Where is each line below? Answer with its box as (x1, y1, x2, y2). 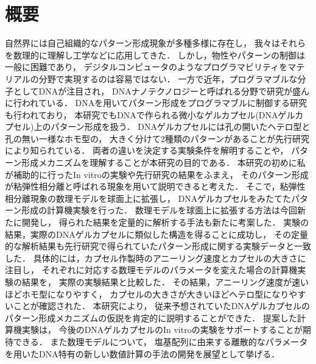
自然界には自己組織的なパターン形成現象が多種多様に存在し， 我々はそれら (5, 37, 306, 49)
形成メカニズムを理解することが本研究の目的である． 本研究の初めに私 (21, 156, 306, 169)
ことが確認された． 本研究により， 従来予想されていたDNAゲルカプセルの (13, 299, 310, 312)
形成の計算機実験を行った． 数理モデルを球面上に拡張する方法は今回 (21, 204, 297, 216)
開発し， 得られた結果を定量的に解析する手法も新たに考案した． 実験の (21, 216, 309, 229)
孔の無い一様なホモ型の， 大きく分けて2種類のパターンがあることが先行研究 (5, 132, 310, 145)
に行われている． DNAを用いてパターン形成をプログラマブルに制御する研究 (5, 96, 307, 109)
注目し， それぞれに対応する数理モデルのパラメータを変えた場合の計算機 (5, 263, 298, 276)
